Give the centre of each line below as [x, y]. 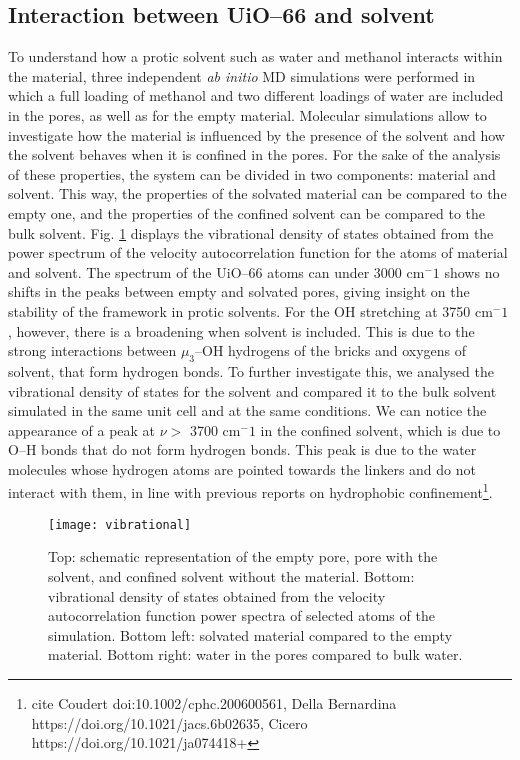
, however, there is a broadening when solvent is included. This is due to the [241, 330]
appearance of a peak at [82, 429]
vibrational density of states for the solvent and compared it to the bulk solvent [252, 390]
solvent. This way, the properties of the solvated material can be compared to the [257, 193]
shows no [472, 271]
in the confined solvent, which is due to [380, 429]
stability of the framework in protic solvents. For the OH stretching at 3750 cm [250, 310]
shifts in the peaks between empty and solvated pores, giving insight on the [239, 291]
